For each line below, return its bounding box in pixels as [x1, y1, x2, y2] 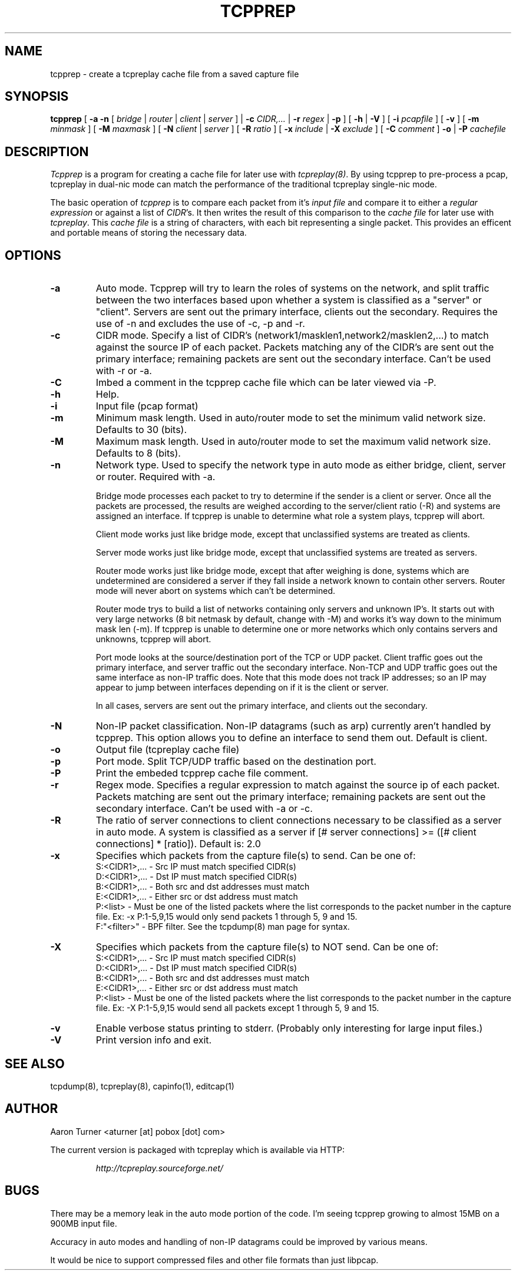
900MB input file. [50, 1218, 117, 1228]
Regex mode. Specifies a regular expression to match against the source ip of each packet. [95, 779, 500, 791]
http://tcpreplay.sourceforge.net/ [95, 1162, 223, 1173]
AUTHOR [5, 1101, 58, 1117]
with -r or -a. [95, 365, 152, 377]
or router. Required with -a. [95, 471, 216, 483]
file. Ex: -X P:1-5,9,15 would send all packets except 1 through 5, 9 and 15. [95, 1003, 379, 1013]
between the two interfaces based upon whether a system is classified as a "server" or [95, 294, 482, 306]
